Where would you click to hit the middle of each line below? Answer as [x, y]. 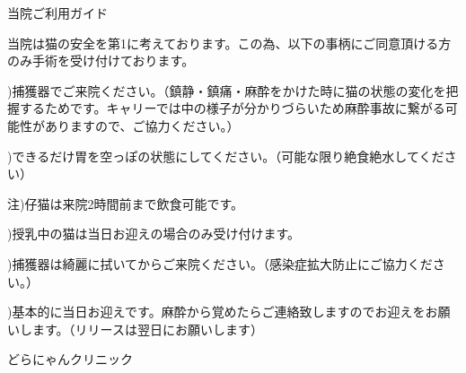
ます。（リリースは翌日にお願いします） [147, 329]
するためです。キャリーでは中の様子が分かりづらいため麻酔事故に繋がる [232, 108]
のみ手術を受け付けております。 [101, 61]
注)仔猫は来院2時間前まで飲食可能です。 [126, 203]
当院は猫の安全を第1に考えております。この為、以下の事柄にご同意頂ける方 [229, 43]
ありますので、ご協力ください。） [142, 125]
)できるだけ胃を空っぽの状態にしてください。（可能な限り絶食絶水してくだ [226, 156]
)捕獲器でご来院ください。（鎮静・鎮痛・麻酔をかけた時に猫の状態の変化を [227, 90]
